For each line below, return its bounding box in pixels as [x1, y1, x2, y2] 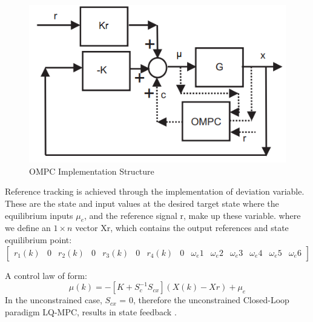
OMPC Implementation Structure [29, 164, 154, 177]
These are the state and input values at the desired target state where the [5, 196, 279, 209]
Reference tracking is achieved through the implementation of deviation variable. [5, 185, 305, 198]
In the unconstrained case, [5, 293, 102, 306]
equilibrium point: [5, 233, 72, 246]
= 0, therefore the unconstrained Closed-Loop [119, 293, 289, 306]
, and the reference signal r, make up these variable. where [84, 209, 301, 221]
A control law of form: [5, 269, 87, 281]
